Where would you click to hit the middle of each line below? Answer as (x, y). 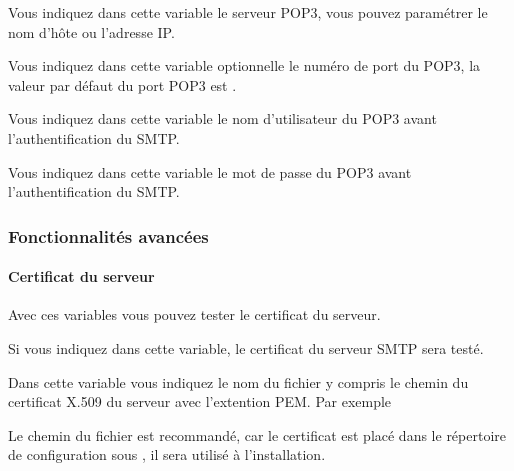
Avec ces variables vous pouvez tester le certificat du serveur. (194, 314)
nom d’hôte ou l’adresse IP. (91, 31)
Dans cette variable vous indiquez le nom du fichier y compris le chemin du (238, 381)
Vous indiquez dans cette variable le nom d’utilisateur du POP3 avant (222, 118)
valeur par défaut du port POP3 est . (122, 84)
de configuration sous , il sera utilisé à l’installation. (167, 454)
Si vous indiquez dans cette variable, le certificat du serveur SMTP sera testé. (246, 347)
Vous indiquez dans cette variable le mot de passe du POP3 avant (210, 171)
